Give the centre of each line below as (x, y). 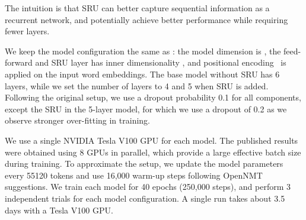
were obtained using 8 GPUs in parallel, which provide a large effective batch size (153, 152)
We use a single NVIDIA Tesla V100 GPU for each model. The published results (152, 140)
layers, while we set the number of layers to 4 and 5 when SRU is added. (137, 85)
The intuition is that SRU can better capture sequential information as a (137, 8)
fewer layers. (27, 31)
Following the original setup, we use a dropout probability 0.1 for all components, (153, 97)
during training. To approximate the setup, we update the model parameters (144, 164)
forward (19, 62)
